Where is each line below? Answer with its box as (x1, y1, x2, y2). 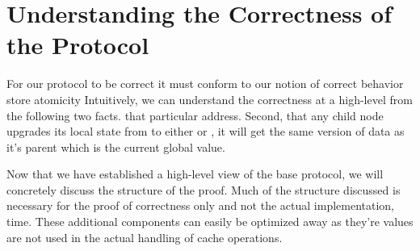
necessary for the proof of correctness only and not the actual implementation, (6, 197, 395, 214)
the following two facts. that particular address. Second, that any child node (6, 107, 384, 123)
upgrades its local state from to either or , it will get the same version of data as (6, 123, 405, 140)
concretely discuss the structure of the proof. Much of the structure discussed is (6, 181, 401, 198)
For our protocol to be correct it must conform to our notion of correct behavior (6, 75, 404, 92)
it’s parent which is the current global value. (6, 138, 225, 155)
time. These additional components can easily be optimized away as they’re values (6, 213, 414, 230)
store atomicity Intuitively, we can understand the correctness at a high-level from (6, 90, 413, 107)
